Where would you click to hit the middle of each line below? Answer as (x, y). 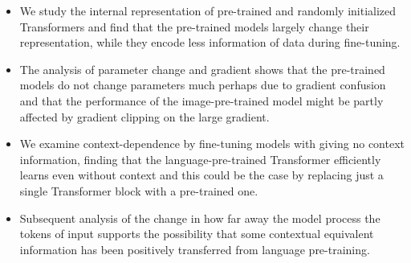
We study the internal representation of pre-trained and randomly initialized (208, 10)
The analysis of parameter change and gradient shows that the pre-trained (202, 69)
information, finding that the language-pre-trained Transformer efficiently (200, 159)
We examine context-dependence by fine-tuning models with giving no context (212, 144)
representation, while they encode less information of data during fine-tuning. (210, 42)
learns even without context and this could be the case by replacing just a (201, 175)
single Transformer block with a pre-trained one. (139, 190)
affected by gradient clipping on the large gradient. (144, 116)
